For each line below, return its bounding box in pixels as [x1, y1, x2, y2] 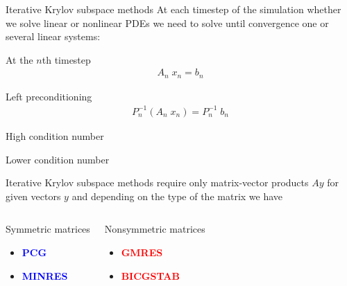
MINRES [22, 268, 68, 283]
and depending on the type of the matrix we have [71, 188, 283, 203]
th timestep [42, 52, 91, 66]
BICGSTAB [121, 268, 180, 283]
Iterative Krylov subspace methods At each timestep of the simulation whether [6, 2, 341, 16]
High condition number [6, 128, 104, 143]
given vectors [6, 188, 61, 203]
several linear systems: [6, 29, 101, 44]
